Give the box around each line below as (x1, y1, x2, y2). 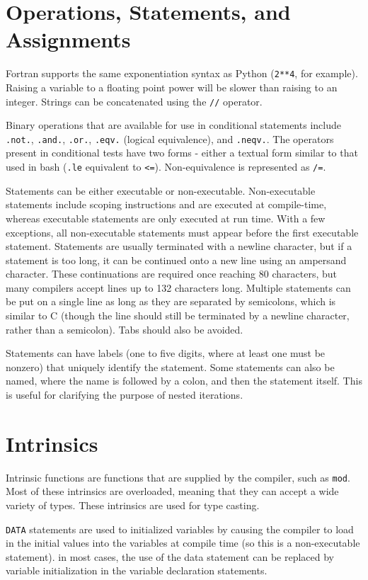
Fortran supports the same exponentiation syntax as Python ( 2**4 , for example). (6, 66, 358, 81)
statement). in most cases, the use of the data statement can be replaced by (6, 549, 334, 564)
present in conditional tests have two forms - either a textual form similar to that (6, 145, 358, 160)
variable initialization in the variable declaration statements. (6, 563, 268, 578)
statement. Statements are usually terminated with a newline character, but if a (6, 239, 352, 254)
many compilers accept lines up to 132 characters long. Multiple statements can (6, 280, 351, 295)
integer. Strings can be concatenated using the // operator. (6, 93, 263, 108)
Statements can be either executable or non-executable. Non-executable (6, 183, 316, 198)
